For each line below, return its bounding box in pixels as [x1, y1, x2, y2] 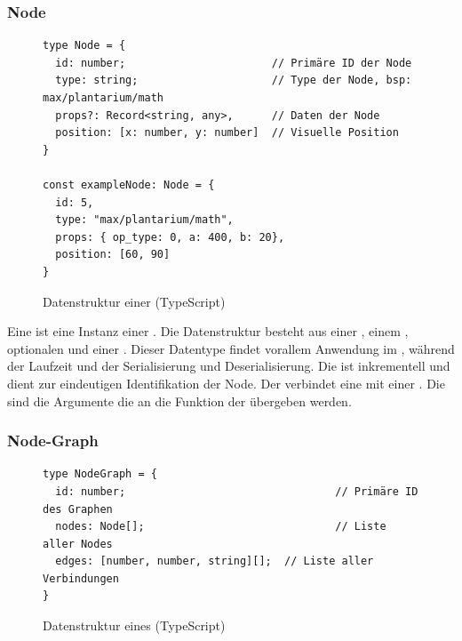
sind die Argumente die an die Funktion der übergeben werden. [7, 391, 352, 410]
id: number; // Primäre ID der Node [55, 56, 412, 69]
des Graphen [43, 502, 113, 516]
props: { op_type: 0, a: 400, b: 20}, [55, 230, 285, 244]
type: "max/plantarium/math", [55, 213, 234, 227]
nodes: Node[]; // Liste [55, 520, 386, 533]
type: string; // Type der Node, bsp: [55, 74, 412, 87]
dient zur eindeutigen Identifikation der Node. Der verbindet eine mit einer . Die [7, 373, 445, 392]
